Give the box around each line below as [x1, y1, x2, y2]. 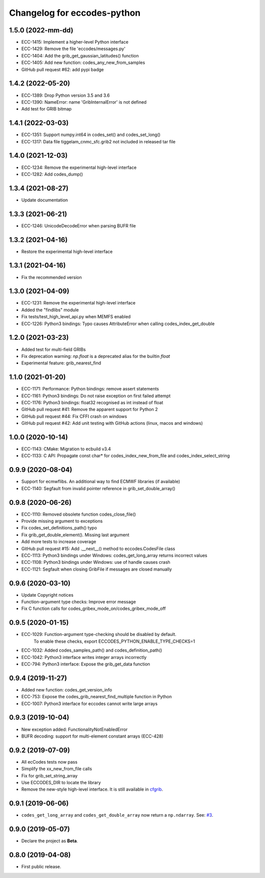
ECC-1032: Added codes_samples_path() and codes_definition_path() [21, 647, 162, 653]
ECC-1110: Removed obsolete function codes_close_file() [21, 511, 136, 517]
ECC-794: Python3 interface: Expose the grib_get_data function [21, 661, 151, 667]
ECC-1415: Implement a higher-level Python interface [21, 39, 129, 45]
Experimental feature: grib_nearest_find [21, 360, 102, 366]
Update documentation [21, 197, 68, 203]
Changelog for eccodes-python [9, 7, 141, 18]
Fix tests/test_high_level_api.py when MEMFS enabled [21, 314, 131, 320]
